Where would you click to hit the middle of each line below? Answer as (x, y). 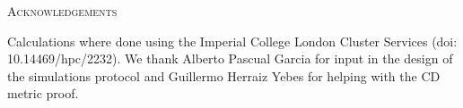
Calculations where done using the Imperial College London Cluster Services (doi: (232, 41)
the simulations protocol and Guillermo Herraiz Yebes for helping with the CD (224, 75)
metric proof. (43, 93)
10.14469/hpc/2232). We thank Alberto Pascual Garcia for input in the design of (230, 58)
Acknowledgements (62, 11)
